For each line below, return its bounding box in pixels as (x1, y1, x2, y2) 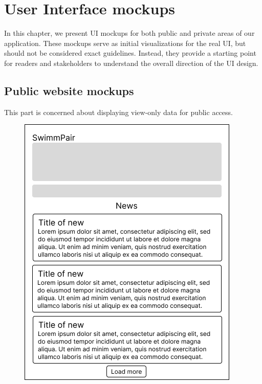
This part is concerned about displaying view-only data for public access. (4, 106, 233, 117)
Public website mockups (4, 82, 134, 98)
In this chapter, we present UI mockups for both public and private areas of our (4, 28, 255, 38)
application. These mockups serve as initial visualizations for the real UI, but (4, 37, 246, 48)
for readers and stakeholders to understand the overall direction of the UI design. (4, 57, 258, 68)
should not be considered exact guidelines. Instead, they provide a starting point (4, 48, 256, 58)
